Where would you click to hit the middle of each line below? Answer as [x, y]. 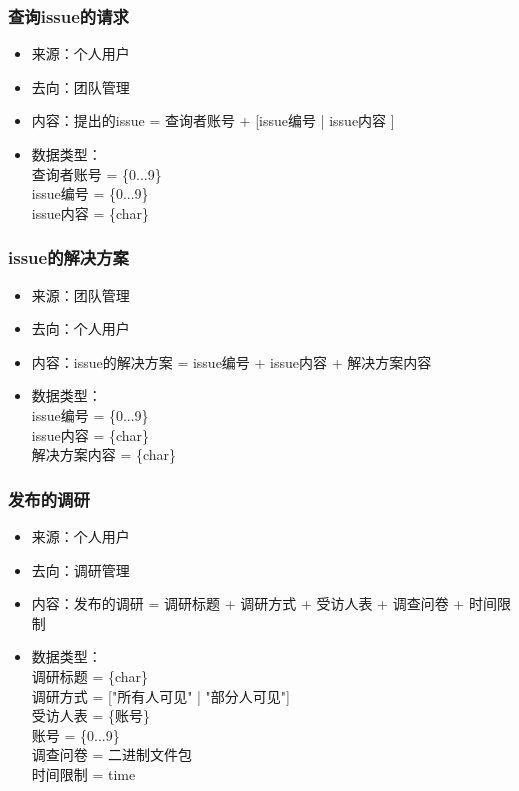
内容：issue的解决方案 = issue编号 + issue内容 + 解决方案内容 [231, 361]
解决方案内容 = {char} [104, 454]
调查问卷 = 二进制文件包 [112, 754]
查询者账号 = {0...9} [96, 173]
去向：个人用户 [80, 328]
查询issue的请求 [68, 15]
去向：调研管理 [80, 569]
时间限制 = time [83, 773]
